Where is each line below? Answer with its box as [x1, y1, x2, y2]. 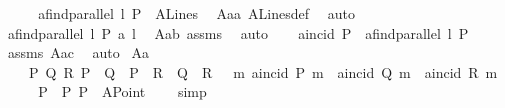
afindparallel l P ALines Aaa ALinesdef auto [38, 3, 355, 23]
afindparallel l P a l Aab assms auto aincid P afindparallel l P [7, 22, 469, 43]
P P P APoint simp [38, 81, 207, 102]
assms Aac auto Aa [7, 42, 149, 63]
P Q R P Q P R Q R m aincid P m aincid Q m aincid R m [28, 61, 498, 82]
